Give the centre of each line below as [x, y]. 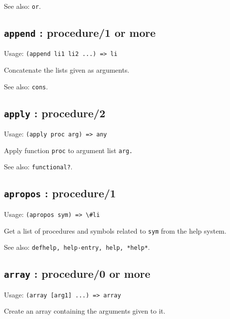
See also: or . [23, 6]
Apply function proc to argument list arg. [68, 150]
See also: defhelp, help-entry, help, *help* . [77, 247]
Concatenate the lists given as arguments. [67, 70]
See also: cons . [26, 86]
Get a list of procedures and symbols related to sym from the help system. [115, 230]
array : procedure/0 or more [77, 274]
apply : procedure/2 [55, 113]
